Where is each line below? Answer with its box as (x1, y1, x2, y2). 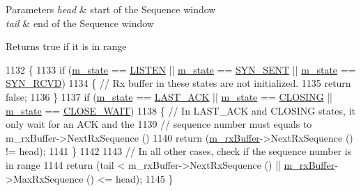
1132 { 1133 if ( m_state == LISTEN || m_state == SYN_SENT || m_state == (6, 62, 356, 76)
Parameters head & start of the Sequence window (6, 2, 216, 16)
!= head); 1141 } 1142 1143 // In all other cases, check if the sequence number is (6, 144, 352, 158)
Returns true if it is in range (6, 39, 127, 53)
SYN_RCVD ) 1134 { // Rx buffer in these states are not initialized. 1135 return (6, 76, 351, 90)
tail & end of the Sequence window (6, 15, 154, 30)
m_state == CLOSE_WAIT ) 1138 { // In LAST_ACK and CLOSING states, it (6, 103, 355, 117)
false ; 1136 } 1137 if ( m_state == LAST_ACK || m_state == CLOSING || (6, 89, 332, 103)
